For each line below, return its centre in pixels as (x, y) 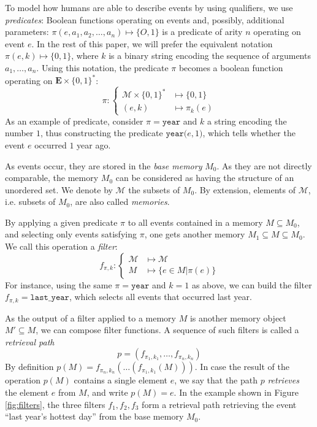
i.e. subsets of (30, 202)
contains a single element (121, 380)
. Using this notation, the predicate (102, 67)
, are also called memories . (120, 202)
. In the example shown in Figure (236, 392)
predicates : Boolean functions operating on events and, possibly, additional (145, 19)
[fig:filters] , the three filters (55, 404)
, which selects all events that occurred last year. (160, 297)
